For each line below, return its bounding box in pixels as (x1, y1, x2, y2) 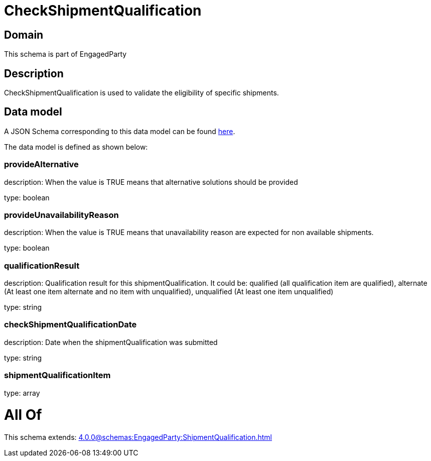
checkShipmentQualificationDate (4, 319, 137, 330)
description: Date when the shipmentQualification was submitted (4, 337, 218, 347)
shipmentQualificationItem (4, 370, 111, 381)
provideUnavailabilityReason (4, 209, 119, 220)
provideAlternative (4, 159, 79, 170)
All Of (4, 406, 42, 424)
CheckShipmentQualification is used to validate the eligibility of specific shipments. (4, 88, 279, 97)
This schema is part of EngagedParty (4, 50, 127, 59)
